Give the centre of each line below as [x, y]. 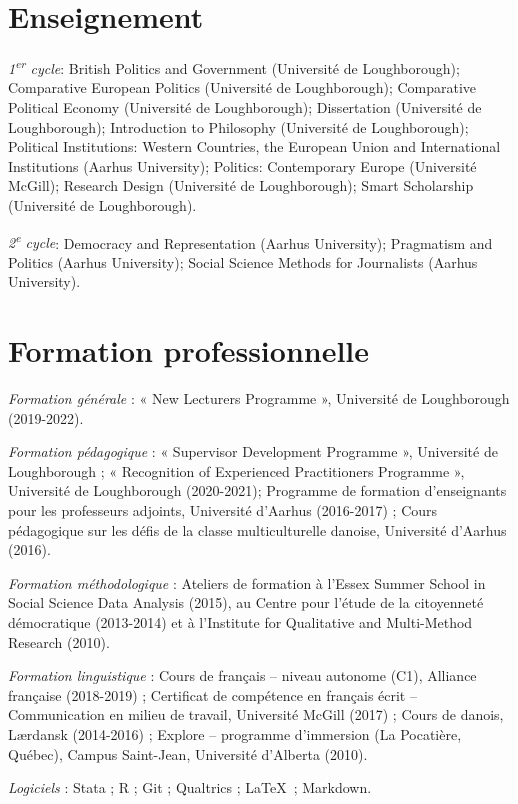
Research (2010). [59, 641]
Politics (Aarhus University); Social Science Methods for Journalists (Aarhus [243, 261]
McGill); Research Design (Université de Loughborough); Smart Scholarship [241, 185]
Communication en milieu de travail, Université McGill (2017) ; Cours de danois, [256, 714]
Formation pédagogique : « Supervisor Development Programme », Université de [253, 451]
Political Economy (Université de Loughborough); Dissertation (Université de [245, 106]
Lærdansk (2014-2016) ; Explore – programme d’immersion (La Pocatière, [235, 734]
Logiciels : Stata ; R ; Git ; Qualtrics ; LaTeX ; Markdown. [190, 787]
